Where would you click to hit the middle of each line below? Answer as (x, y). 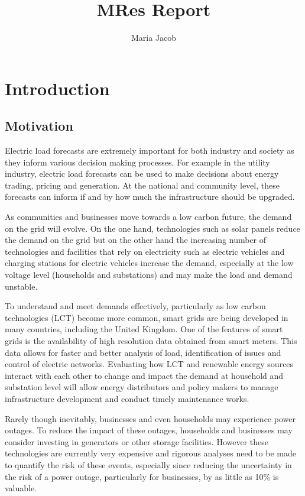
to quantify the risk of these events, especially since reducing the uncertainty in (148, 464)
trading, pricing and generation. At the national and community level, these (142, 185)
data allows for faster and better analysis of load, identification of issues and (143, 352)
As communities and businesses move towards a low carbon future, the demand (148, 217)
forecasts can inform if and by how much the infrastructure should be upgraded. (150, 197)
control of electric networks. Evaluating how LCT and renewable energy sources (149, 364)
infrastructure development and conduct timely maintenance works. (127, 398)
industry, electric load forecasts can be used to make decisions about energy (142, 174)
